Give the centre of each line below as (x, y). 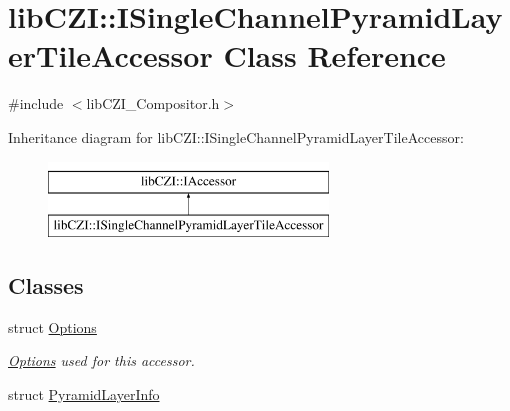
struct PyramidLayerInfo (84, 394)
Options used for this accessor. (101, 360)
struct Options (52, 326)
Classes (46, 285)
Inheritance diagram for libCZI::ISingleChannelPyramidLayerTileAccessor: (236, 136)
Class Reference (334, 55)
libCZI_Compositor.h (153, 103)
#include (36, 103)
